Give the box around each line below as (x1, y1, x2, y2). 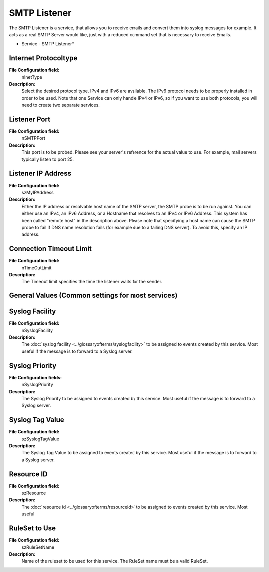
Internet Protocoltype (9, 54, 78, 62)
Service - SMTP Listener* (21, 41, 74, 47)
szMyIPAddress (21, 189, 54, 195)
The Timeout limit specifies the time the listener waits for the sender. (21, 279, 163, 285)
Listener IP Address (9, 169, 72, 178)
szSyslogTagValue (21, 436, 60, 442)
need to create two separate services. (21, 102, 100, 108)
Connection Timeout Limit (9, 245, 92, 253)
